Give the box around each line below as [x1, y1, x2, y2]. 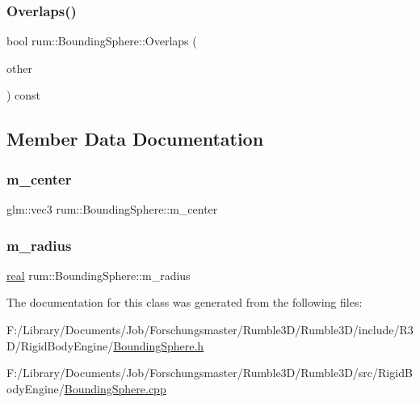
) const [6, 87, 41, 104]
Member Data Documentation [6, 126, 264, 151]
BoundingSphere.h [113, 337, 204, 354]
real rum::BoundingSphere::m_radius [6, 266, 191, 283]
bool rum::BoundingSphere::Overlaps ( [6, 32, 197, 49]
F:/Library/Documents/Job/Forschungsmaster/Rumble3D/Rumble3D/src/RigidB [6, 364, 413, 381]
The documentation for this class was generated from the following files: [6, 294, 363, 311]
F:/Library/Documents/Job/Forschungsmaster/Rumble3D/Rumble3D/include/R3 [6, 321, 414, 337]
